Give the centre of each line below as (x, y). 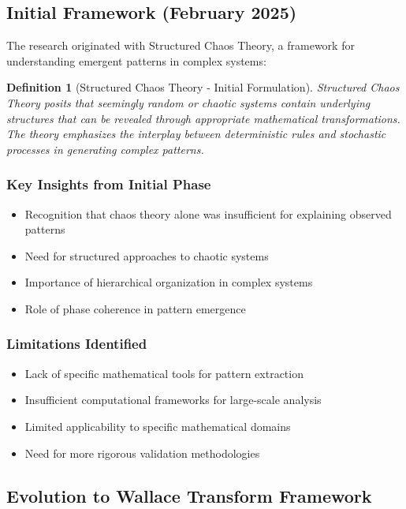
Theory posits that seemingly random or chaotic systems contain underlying (188, 102)
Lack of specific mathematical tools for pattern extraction (164, 373)
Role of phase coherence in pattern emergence (135, 308)
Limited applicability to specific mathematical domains (158, 426)
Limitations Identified (77, 344)
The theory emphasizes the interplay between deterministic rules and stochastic (196, 134)
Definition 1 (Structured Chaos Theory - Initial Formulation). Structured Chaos (203, 87)
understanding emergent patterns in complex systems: (136, 60)
